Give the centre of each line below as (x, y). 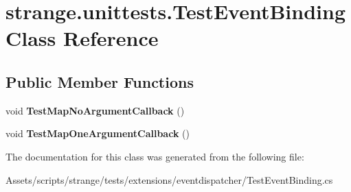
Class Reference (82, 38)
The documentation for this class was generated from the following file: (155, 156)
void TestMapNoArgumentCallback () (95, 110)
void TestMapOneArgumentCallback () (98, 133)
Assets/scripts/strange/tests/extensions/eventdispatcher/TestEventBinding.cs (169, 179)
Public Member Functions (100, 81)
